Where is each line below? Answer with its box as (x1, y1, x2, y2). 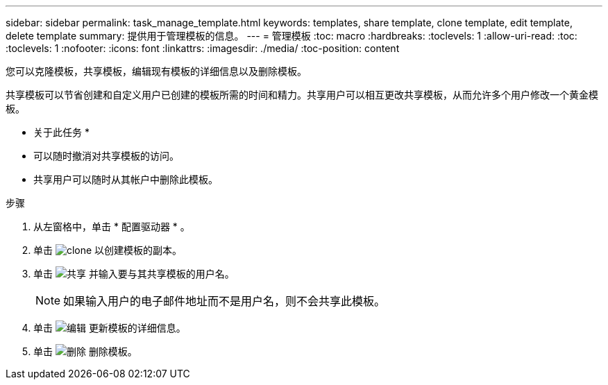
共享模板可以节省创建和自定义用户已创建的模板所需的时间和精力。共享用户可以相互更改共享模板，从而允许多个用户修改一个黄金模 (6, 89, 598, 101)
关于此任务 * (33, 126, 90, 138)
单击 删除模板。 (33, 345, 137, 357)
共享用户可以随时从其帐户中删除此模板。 (33, 173, 218, 185)
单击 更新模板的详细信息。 (33, 322, 186, 334)
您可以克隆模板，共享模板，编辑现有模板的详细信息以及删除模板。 (6, 65, 307, 77)
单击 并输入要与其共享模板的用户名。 (33, 268, 235, 280)
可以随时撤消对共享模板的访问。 (33, 150, 179, 162)
